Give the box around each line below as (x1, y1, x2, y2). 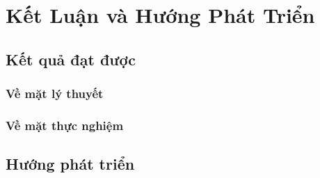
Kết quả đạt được (6, 48, 136, 70)
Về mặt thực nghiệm (6, 116, 124, 133)
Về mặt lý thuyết (6, 85, 104, 102)
